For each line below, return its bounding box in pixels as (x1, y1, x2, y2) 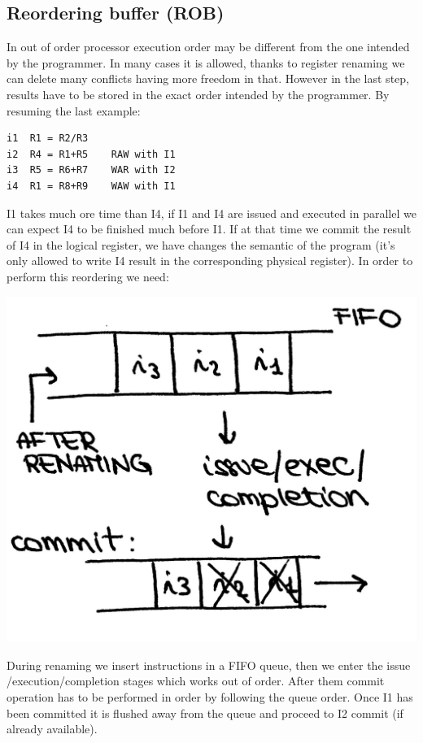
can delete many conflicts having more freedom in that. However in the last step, (7, 70, 409, 87)
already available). (7, 720, 98, 737)
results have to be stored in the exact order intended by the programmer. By (7, 85, 390, 102)
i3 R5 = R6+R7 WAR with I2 (7, 164, 176, 176)
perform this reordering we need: (7, 267, 169, 285)
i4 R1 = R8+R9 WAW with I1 (7, 180, 176, 192)
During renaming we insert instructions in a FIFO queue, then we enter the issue (7, 656, 411, 673)
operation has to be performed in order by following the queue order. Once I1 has (7, 689, 413, 706)
